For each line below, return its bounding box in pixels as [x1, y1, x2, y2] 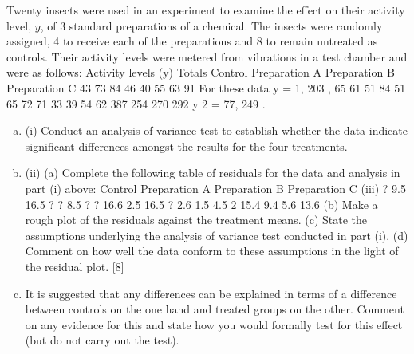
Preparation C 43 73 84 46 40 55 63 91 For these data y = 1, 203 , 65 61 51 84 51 [6, 79, 406, 96]
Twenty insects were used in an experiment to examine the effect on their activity [6, 2, 405, 18]
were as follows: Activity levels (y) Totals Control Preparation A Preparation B [6, 64, 395, 81]
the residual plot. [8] [25, 258, 124, 274]
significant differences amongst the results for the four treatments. [25, 137, 348, 154]
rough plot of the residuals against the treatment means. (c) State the [25, 211, 367, 228]
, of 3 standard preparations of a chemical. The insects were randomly [40, 17, 383, 33]
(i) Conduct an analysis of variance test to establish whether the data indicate [25, 122, 408, 139]
